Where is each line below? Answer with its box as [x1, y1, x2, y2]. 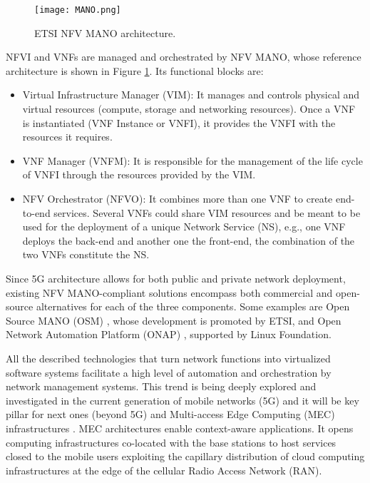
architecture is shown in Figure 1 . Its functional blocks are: [6, 63, 264, 78]
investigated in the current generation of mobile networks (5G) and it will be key [6, 392, 359, 407]
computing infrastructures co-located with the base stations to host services [6, 434, 336, 449]
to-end [22, 205, 51, 220]
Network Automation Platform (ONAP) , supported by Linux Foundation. [6, 327, 332, 342]
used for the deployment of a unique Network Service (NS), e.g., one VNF [22, 219, 346, 234]
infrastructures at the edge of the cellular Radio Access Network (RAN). [6, 462, 322, 477]
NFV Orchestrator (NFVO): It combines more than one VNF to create [22, 191, 333, 205]
